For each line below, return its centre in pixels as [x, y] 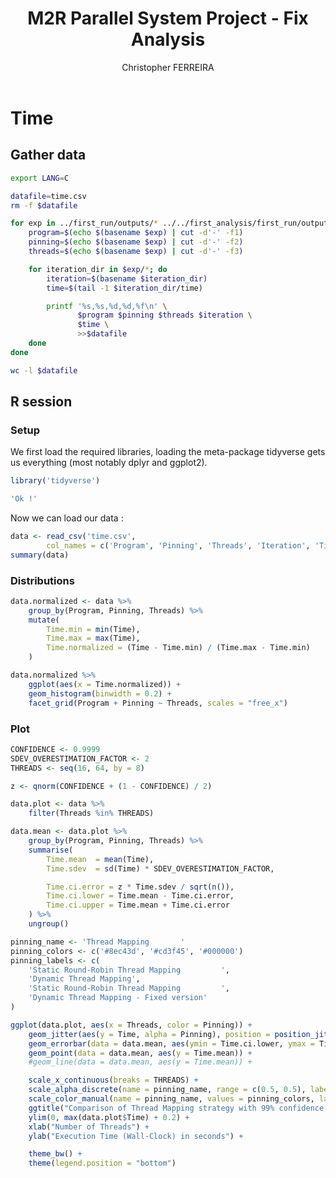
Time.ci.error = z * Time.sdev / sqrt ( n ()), [140, 887]
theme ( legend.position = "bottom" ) [102, 1163]
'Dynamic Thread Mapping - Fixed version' [118, 998]
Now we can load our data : [67, 518]
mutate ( [44, 620]
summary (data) [40, 555]
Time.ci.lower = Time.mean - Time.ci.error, [140, 896]
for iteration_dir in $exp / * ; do [98, 269]
